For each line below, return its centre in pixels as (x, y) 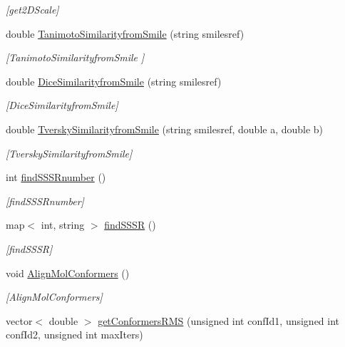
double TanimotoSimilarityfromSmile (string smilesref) (125, 33)
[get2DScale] (32, 9)
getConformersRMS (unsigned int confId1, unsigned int (219, 320)
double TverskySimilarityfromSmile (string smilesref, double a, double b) (165, 129)
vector (19, 320)
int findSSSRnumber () (56, 177)
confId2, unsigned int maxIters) (74, 335)
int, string (63, 225)
